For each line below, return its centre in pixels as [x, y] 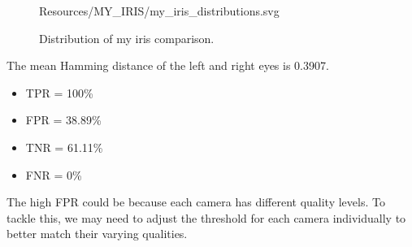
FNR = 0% [54, 174]
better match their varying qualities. [97, 234]
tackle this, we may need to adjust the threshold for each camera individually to [206, 217]
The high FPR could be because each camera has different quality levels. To [196, 202]
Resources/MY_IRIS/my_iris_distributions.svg [159, 11]
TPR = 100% [59, 92]
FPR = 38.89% [63, 120]
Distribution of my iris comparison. [127, 38]
